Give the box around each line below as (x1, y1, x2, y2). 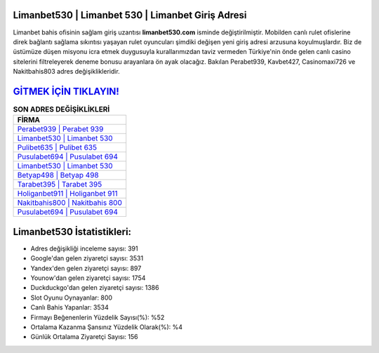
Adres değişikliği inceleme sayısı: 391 (30, 244, 138, 253)
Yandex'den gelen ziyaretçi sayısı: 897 (30, 264, 142, 272)
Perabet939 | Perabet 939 (17, 124, 104, 134)
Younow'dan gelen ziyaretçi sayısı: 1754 (30, 274, 146, 282)
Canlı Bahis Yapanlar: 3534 (30, 303, 109, 312)
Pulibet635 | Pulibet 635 (17, 142, 98, 152)
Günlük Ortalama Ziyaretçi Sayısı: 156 (30, 333, 138, 341)
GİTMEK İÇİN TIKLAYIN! (13, 85, 119, 98)
